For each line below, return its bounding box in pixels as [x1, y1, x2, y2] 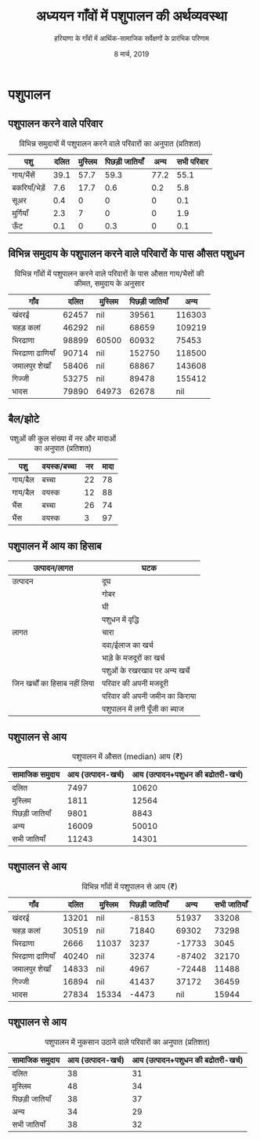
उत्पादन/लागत [33, 563, 74, 574]
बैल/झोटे [8, 412, 40, 426]
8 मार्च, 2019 [114, 49, 150, 58]
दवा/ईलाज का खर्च [101, 640, 154, 651]
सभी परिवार [176, 156, 209, 167]
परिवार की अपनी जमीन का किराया [101, 691, 197, 702]
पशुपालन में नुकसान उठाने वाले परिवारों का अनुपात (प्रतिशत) [45, 1036, 211, 1047]
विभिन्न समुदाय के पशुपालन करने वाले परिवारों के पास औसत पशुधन [8, 247, 245, 261]
